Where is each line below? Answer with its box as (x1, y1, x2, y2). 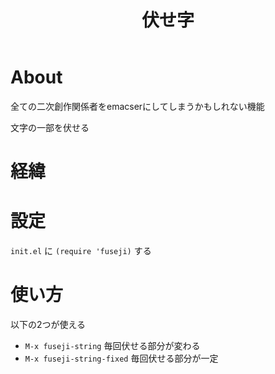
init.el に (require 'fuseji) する (10, 245, 152, 257)
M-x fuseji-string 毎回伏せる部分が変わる (24, 340, 201, 351)
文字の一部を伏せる (10, 121, 90, 133)
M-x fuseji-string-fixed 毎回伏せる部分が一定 (24, 352, 219, 364)
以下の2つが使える (10, 319, 87, 330)
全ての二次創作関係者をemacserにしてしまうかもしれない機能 (10, 100, 265, 112)
